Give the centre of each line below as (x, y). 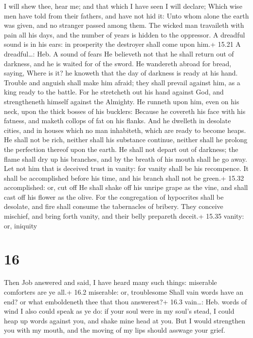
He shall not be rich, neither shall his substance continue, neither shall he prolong (126, 140)
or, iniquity (21, 225)
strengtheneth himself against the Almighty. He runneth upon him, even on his (122, 101)
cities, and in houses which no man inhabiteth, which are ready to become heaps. (125, 130)
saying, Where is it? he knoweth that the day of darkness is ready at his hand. (121, 73)
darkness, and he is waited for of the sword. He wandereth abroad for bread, (118, 63)
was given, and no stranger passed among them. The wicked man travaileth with (124, 25)
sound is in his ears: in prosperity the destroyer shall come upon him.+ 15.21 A (122, 44)
